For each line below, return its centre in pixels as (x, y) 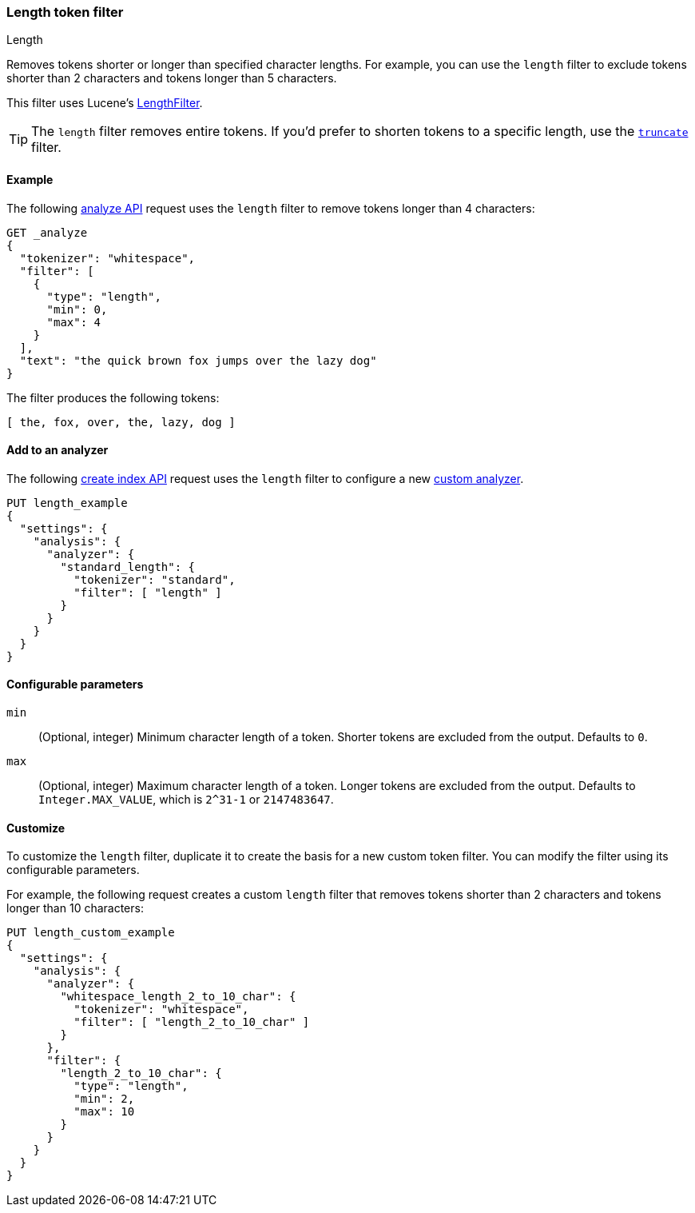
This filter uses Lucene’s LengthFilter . (105, 103)
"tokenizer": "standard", (155, 579)
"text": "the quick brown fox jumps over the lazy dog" (198, 360)
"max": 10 (104, 1112)
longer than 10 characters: (75, 908)
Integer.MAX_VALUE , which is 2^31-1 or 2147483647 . (186, 800)
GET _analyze (47, 232)
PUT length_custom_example (91, 933)
